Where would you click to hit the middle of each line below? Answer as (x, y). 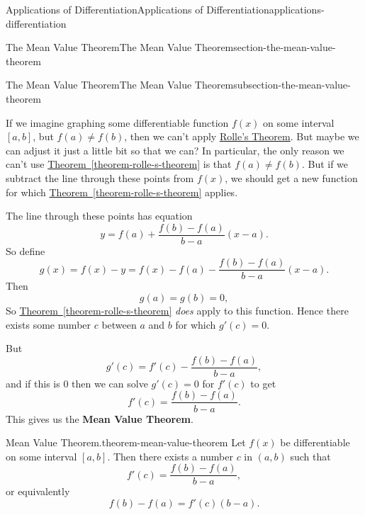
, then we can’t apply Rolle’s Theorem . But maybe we (242, 136)
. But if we (325, 164)
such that (310, 456)
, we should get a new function (291, 177)
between (119, 324)
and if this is (33, 383)
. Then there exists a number (170, 456)
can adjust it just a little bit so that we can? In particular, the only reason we (175, 150)
